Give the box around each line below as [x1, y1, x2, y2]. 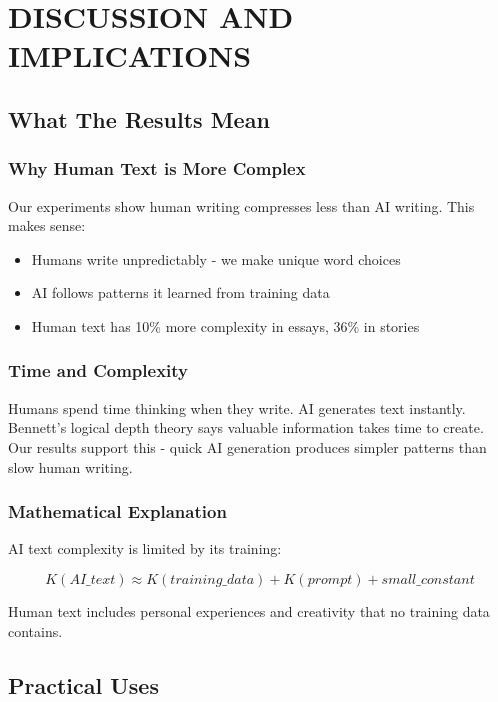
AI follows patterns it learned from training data [31, 282, 330, 303]
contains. [8, 620, 63, 641]
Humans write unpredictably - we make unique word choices [31, 248, 401, 269]
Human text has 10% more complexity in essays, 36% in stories [31, 315, 420, 336]
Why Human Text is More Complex [8, 156, 306, 181]
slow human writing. [8, 456, 133, 477]
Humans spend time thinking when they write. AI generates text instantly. [8, 397, 466, 418]
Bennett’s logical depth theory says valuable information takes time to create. [8, 417, 484, 438]
